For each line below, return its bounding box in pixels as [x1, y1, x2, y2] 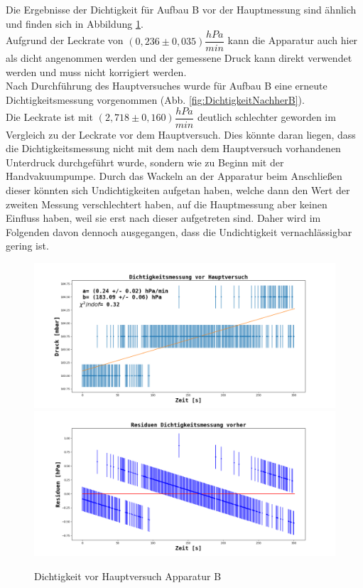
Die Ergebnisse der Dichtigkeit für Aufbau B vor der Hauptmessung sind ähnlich [6, 2, 357, 16]
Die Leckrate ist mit [6, 109, 93, 124]
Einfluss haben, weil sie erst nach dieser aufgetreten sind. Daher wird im [6, 210, 321, 225]
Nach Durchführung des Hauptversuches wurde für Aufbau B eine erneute [6, 78, 327, 93]
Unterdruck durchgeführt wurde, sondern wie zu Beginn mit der [6, 154, 284, 169]
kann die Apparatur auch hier [227, 33, 358, 48]
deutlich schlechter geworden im [197, 109, 336, 124]
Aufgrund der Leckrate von [6, 33, 124, 48]
